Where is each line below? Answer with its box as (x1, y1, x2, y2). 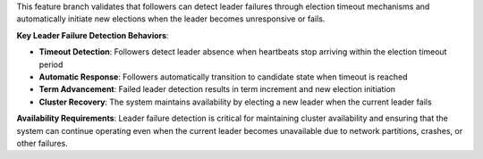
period (38, 59, 64, 70)
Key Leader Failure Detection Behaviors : (16, 29, 169, 40)
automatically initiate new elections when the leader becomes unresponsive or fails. (16, 13, 326, 24)
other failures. (16, 138, 69, 148)
